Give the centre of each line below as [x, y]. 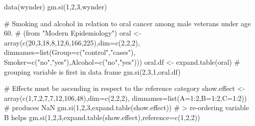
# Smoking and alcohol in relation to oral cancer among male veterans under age [127, 23]
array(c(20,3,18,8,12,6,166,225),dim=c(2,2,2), [72, 42]
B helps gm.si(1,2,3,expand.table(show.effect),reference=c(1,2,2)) [102, 117]
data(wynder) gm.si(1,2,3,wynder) [55, 6]
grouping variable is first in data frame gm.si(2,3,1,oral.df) [92, 71]
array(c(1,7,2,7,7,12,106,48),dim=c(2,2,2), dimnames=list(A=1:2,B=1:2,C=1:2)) [126, 98]
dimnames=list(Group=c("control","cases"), [70, 52]
